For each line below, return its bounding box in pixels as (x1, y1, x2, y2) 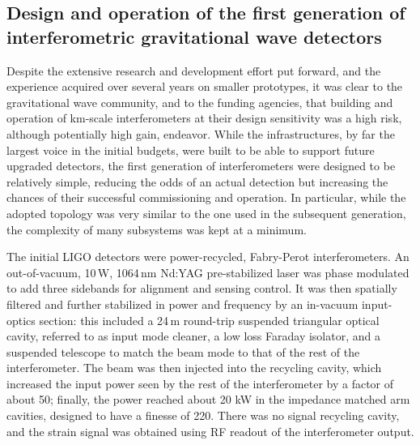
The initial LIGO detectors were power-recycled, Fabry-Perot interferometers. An (6, 248, 409, 265)
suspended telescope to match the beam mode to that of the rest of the (6, 343, 360, 360)
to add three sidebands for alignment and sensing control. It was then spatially (6, 280, 397, 297)
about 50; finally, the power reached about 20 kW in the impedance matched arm (6, 391, 410, 408)
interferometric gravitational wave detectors (6, 24, 382, 49)
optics (6, 311, 36, 328)
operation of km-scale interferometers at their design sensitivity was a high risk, (6, 109, 402, 126)
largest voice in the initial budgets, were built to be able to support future (6, 141, 375, 158)
